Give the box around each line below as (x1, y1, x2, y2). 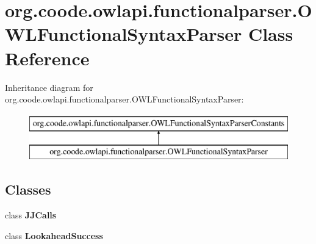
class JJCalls (5, 209, 57, 221)
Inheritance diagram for (5, 81, 93, 93)
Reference (5, 45, 90, 70)
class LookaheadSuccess (5, 229, 103, 242)
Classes (5, 180, 51, 199)
